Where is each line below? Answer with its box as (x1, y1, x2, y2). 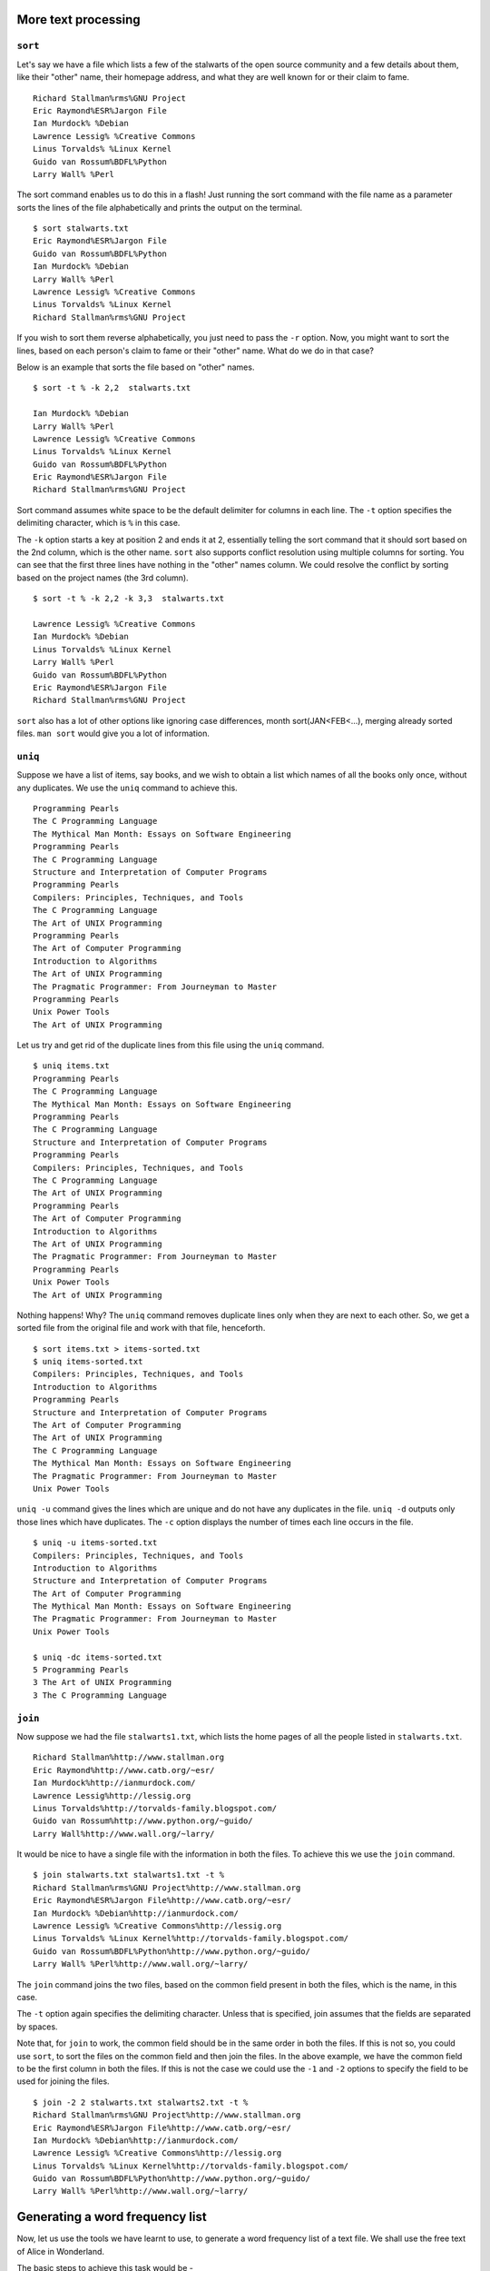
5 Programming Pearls (33, 1665, 129, 1675)
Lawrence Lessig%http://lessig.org (33, 1790, 191, 1800)
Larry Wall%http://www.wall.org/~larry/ (33, 1829, 215, 1839)
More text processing (16, 12, 141, 27)
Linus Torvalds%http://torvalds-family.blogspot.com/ (33, 1803, 277, 1813)
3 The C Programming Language (33, 1690, 168, 1701)
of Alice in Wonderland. (16, 2246, 104, 2256)
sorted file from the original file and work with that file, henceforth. (16, 1323, 266, 1334)
